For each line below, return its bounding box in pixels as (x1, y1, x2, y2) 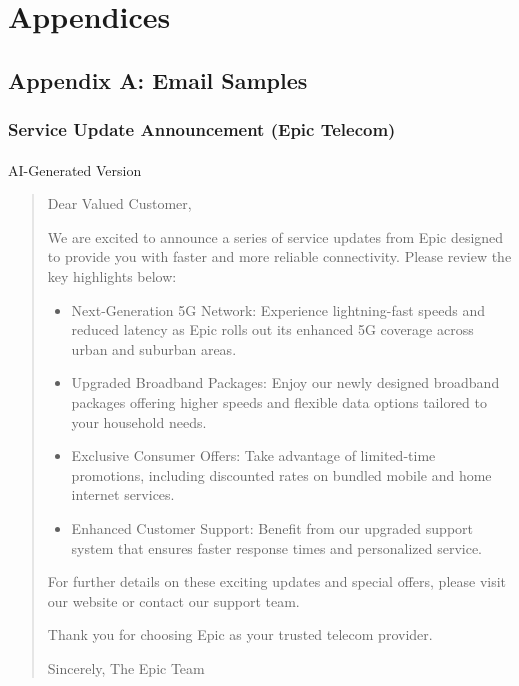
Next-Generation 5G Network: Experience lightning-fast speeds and (71, 299, 485, 320)
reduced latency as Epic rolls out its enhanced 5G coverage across (71, 319, 474, 340)
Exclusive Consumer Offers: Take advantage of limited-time (71, 445, 436, 466)
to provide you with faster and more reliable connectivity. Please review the (47, 246, 512, 267)
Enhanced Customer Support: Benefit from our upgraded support (71, 517, 474, 538)
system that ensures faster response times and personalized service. (71, 537, 483, 558)
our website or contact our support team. (47, 590, 300, 611)
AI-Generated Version (8, 159, 142, 180)
